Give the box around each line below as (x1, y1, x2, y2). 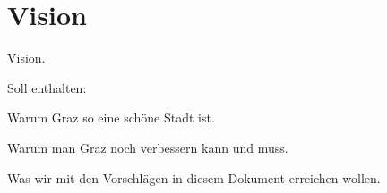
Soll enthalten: (7, 78, 87, 96)
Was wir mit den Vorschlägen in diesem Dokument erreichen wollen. (7, 168, 381, 187)
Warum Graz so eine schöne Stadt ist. (7, 108, 215, 127)
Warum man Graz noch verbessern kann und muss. (7, 138, 288, 156)
